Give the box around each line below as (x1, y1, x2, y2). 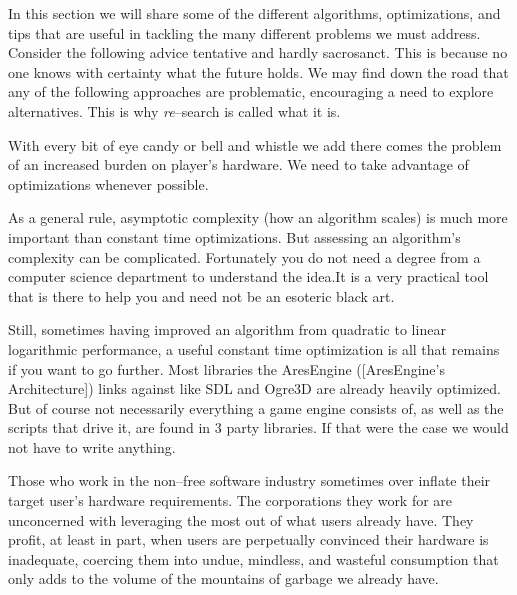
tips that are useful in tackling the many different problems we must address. (8, 22, 481, 43)
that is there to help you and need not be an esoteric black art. (8, 285, 395, 306)
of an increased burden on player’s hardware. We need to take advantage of (8, 154, 469, 175)
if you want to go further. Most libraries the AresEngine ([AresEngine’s (8, 358, 445, 379)
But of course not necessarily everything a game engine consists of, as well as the (8, 397, 504, 418)
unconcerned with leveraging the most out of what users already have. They (8, 509, 474, 530)
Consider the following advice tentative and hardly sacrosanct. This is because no (8, 42, 508, 63)
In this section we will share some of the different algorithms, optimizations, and (8, 3, 501, 23)
